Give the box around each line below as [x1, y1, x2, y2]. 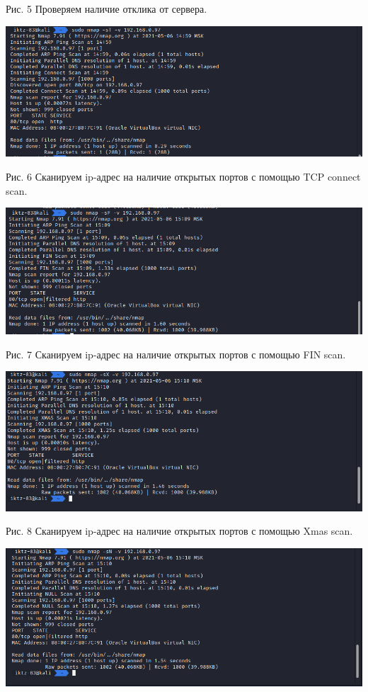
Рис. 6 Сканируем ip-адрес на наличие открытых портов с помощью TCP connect [6, 169, 361, 183]
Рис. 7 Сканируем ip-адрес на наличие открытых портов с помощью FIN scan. [6, 346, 346, 361]
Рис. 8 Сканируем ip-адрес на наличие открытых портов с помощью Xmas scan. [6, 523, 353, 538]
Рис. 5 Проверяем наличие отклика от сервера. [6, 1, 207, 16]
